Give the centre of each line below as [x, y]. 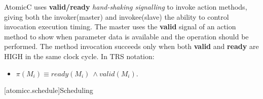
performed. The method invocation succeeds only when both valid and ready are [131, 46]
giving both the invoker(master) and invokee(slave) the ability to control [117, 16]
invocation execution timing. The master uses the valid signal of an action [120, 27]
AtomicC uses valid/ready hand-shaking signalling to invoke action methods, [126, 7]
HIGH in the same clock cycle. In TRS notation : [79, 56]
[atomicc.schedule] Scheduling [49, 90]
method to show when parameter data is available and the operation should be [126, 36]
